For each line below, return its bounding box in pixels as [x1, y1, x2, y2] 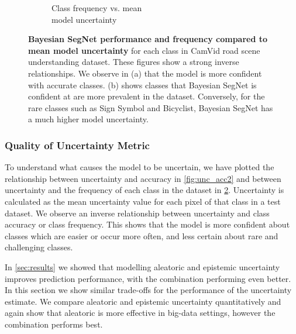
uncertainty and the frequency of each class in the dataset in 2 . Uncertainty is [5, 184, 284, 196]
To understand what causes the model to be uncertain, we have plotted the [5, 161, 274, 173]
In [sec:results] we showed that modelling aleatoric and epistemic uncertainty [5, 260, 280, 273]
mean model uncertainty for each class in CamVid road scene [28, 44, 260, 56]
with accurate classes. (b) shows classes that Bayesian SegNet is [28, 78, 257, 91]
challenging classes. [5, 241, 73, 253]
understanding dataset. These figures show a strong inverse [28, 56, 239, 68]
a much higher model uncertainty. [28, 113, 149, 125]
